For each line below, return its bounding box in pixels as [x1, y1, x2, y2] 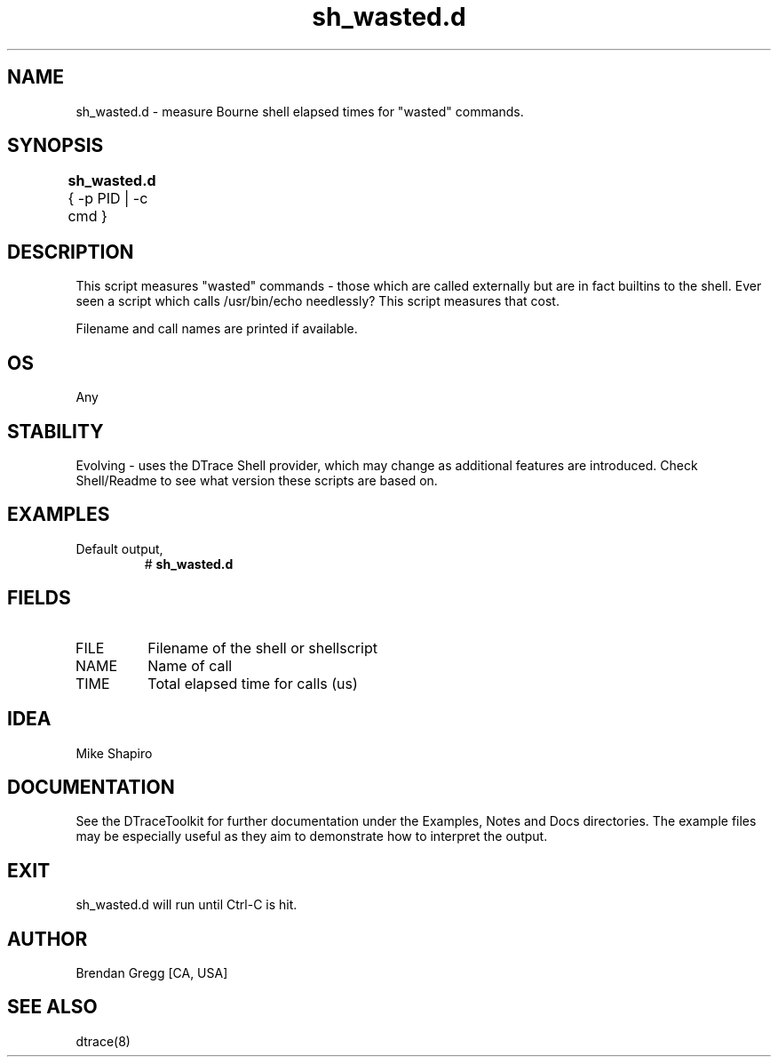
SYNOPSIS [7, 134, 104, 157]
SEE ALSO [7, 996, 98, 1019]
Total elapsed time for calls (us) [147, 674, 358, 692]
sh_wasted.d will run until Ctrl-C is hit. [75, 897, 298, 913]
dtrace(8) [75, 1033, 131, 1049]
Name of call [147, 656, 233, 675]
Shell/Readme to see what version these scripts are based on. [75, 472, 438, 488]
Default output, [75, 540, 163, 556]
